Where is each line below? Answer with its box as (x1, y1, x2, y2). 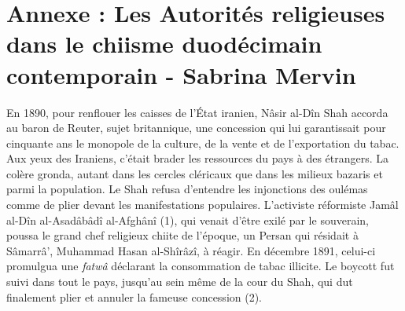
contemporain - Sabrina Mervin (6, 58, 356, 90)
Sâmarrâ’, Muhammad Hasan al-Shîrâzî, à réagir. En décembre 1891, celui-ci (6, 242, 376, 258)
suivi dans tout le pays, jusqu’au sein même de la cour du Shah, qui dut (6, 273, 353, 290)
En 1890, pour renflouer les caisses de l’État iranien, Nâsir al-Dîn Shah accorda (6, 104, 388, 120)
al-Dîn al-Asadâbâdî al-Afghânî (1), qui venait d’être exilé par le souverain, (6, 211, 369, 228)
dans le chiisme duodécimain (6, 27, 322, 60)
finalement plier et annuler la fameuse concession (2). (6, 288, 263, 305)
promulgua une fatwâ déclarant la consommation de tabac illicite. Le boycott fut (6, 258, 395, 274)
